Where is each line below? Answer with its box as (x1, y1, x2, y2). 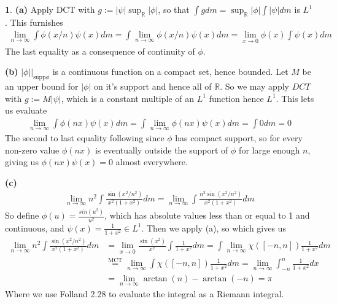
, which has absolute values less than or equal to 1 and (104, 209, 310, 222)
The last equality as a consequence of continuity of (5, 44, 195, 57)
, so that (158, 3, 190, 15)
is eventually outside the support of (95, 143, 228, 156)
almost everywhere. (115, 155, 188, 168)
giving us (5, 155, 39, 168)
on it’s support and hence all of (94, 80, 212, 93)
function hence (209, 92, 264, 104)
